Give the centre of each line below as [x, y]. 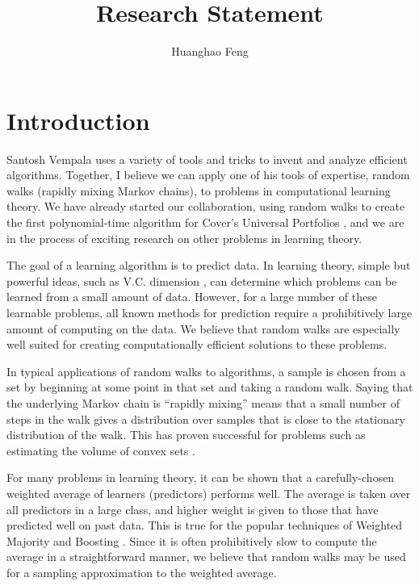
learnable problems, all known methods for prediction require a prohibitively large [209, 312]
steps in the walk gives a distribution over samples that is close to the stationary [206, 419]
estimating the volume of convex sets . [101, 450]
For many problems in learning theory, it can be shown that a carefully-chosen [201, 477]
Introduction [78, 120]
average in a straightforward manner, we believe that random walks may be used [206, 557]
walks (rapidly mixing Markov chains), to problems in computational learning [199, 190]
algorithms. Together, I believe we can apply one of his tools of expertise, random [208, 175]
